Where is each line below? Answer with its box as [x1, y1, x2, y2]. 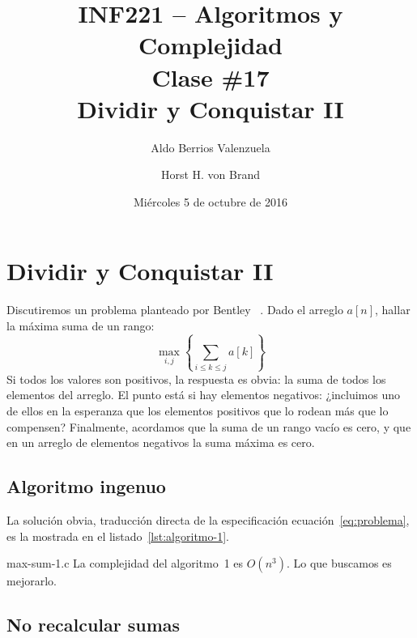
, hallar [375, 301, 411, 318]
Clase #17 [151, 60, 270, 93]
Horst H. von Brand [160, 166, 261, 183]
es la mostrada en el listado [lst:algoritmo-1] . [6, 527, 229, 544]
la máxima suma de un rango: [6, 317, 155, 334]
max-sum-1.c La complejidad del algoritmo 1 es [6, 555, 244, 572]
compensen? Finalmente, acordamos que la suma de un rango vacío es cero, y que [6, 418, 411, 435]
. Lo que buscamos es [286, 555, 392, 572]
